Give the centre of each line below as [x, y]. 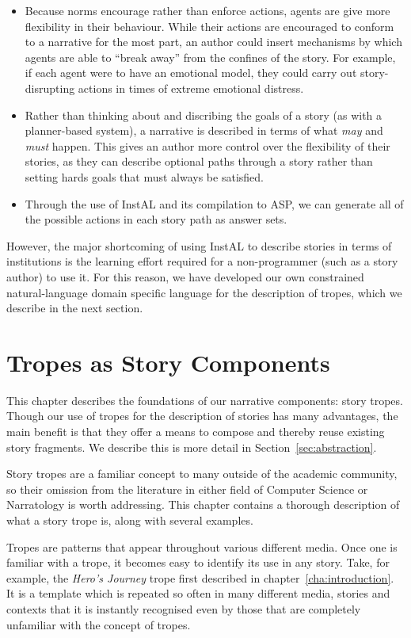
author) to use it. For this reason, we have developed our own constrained [185, 276]
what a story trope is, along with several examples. [130, 520]
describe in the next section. [75, 308]
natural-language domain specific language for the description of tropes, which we [204, 292]
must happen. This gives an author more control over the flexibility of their [207, 145]
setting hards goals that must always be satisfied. [144, 176]
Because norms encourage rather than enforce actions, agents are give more [207, 10]
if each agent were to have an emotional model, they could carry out [191, 73]
